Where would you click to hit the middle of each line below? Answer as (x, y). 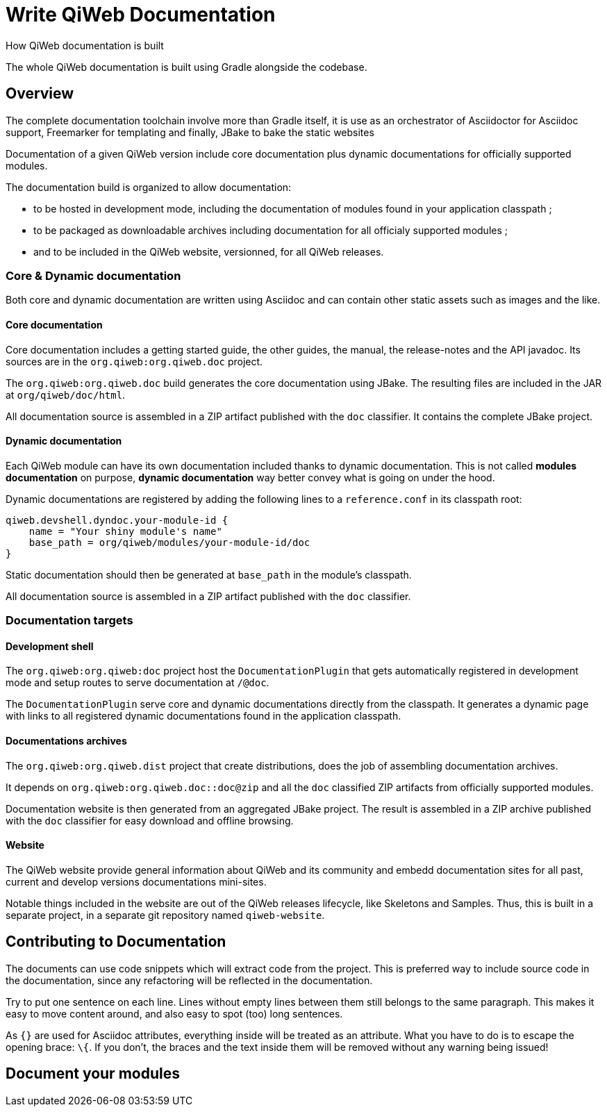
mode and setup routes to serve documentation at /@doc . (138, 683)
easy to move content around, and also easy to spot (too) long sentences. (174, 1013)
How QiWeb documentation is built (85, 45)
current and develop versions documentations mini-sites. (136, 881)
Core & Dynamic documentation (93, 275)
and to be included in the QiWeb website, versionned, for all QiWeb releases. (209, 251)
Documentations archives (66, 740)
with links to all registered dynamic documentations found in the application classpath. (203, 716)
